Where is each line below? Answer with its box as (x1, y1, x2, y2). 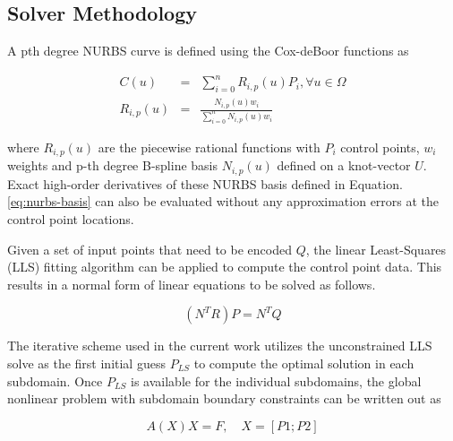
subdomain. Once (7, 371, 103, 390)
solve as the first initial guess (7, 353, 166, 372)
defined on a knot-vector (277, 156, 411, 175)
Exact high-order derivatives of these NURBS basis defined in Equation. (7, 174, 403, 193)
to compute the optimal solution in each (193, 353, 415, 372)
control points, (340, 137, 420, 156)
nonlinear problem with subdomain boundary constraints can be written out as (7, 389, 441, 408)
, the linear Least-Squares (305, 239, 447, 258)
